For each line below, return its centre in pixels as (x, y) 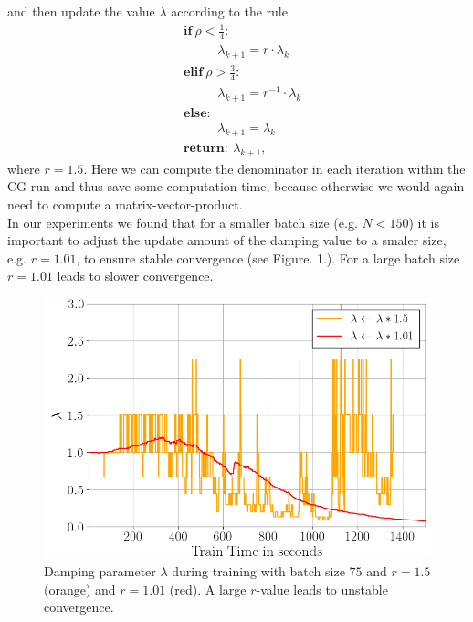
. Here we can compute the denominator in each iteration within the (274, 168)
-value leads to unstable (322, 589)
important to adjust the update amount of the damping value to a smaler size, (227, 240)
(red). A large (208, 589)
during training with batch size (258, 570)
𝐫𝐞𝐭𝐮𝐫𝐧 (204, 148)
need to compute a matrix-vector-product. (125, 204)
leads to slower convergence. (135, 276)
